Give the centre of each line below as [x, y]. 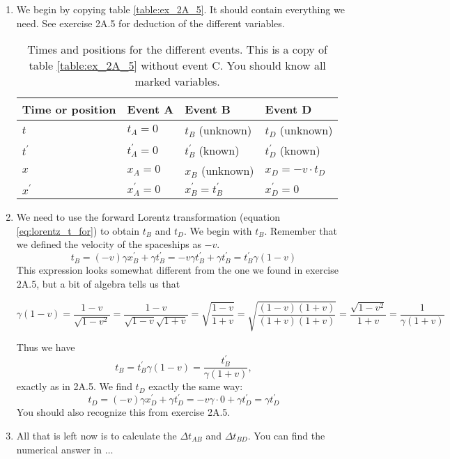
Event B [208, 109]
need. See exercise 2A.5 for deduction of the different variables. [150, 23]
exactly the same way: [196, 386]
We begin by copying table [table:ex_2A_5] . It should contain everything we [180, 9]
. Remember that [301, 230]
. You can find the [286, 435]
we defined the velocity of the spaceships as [109, 244]
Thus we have [46, 347]
